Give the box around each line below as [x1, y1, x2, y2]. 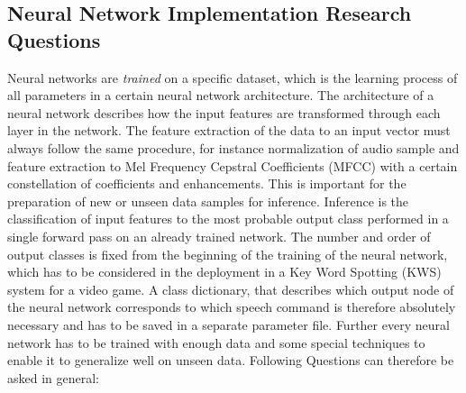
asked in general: [7, 368, 100, 387]
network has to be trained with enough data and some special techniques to [7, 333, 425, 352]
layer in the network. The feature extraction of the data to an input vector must [7, 121, 451, 140]
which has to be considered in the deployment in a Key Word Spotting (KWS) [7, 262, 442, 281]
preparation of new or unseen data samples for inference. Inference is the [7, 191, 409, 210]
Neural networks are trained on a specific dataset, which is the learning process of [7, 68, 458, 87]
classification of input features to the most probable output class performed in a [7, 209, 449, 228]
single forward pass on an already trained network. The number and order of [7, 226, 431, 245]
